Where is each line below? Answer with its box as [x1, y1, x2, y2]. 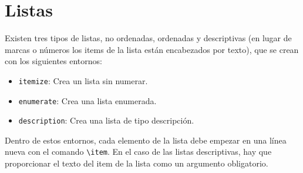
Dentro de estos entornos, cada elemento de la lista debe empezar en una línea [5, 134, 287, 146]
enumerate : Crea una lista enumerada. [18, 94, 157, 107]
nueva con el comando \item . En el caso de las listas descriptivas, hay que [5, 145, 272, 158]
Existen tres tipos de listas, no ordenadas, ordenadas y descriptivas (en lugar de [5, 32, 292, 44]
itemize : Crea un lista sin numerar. [18, 74, 148, 86]
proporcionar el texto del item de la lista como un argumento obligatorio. [5, 157, 268, 169]
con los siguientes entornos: [5, 55, 102, 67]
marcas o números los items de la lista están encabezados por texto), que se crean [5, 43, 299, 55]
